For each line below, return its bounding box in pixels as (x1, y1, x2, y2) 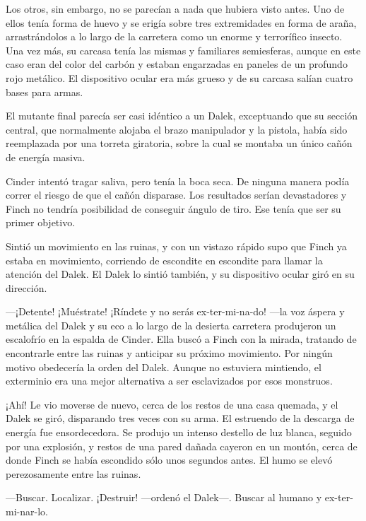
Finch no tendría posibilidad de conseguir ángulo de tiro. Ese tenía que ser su (6, 201, 341, 216)
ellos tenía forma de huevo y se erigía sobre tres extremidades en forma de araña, (6, 15, 357, 30)
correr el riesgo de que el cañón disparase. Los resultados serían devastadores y (6, 187, 347, 202)
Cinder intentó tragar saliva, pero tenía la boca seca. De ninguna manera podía (6, 173, 350, 188)
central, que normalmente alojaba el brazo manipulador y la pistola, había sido (6, 122, 348, 136)
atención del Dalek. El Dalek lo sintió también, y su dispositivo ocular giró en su (6, 267, 355, 281)
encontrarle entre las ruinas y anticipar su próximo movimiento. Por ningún (6, 346, 333, 361)
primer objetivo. (6, 215, 76, 230)
